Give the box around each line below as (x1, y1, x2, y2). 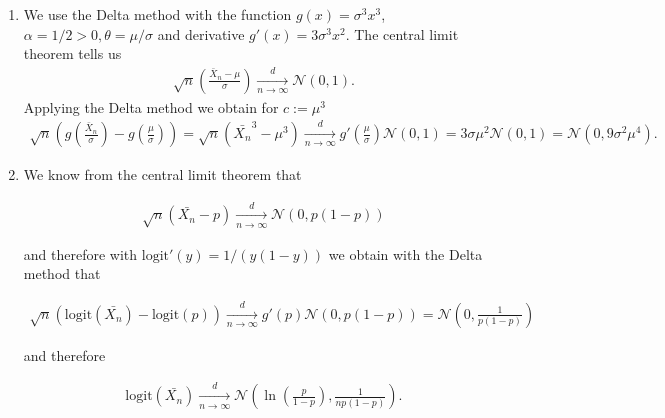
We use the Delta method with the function (23, 4, 292, 24)
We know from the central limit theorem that (23, 164, 302, 185)
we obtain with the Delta (328, 243, 483, 264)
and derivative (157, 23, 245, 44)
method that (23, 263, 101, 284)
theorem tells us (23, 43, 122, 64)
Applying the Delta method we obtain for (23, 96, 279, 117)
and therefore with (23, 243, 138, 264)
